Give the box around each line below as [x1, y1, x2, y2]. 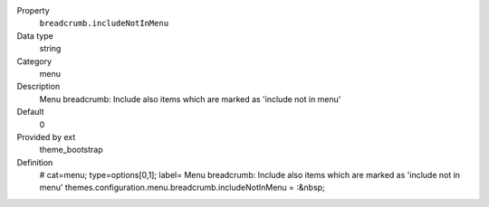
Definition [16, 156, 53, 167]
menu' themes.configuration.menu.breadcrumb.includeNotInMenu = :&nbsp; [39, 182, 325, 193]
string [39, 43, 62, 54]
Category [16, 55, 53, 67]
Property [16, 5, 50, 15]
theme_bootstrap [39, 145, 103, 155]
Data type [16, 30, 53, 41]
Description [16, 81, 61, 92]
